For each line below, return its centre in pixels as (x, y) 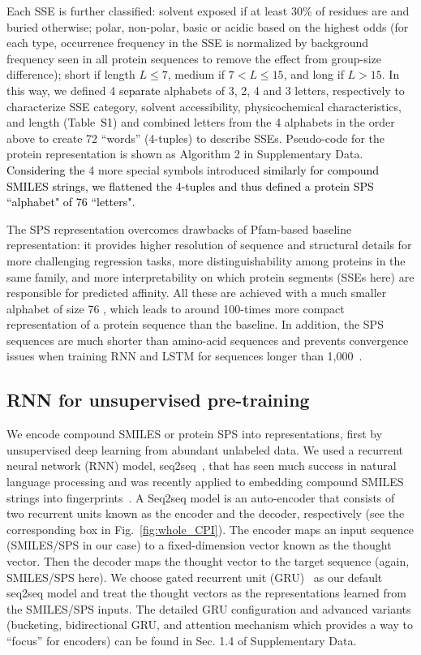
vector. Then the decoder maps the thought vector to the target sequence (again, (208, 561)
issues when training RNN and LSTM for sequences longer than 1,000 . (185, 356)
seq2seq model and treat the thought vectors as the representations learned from (206, 593)
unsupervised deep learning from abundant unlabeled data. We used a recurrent (205, 449)
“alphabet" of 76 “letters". (71, 202)
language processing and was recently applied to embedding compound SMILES (205, 482)
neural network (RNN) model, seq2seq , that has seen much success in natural (202, 465)
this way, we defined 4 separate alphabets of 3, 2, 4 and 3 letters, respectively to (206, 90)
